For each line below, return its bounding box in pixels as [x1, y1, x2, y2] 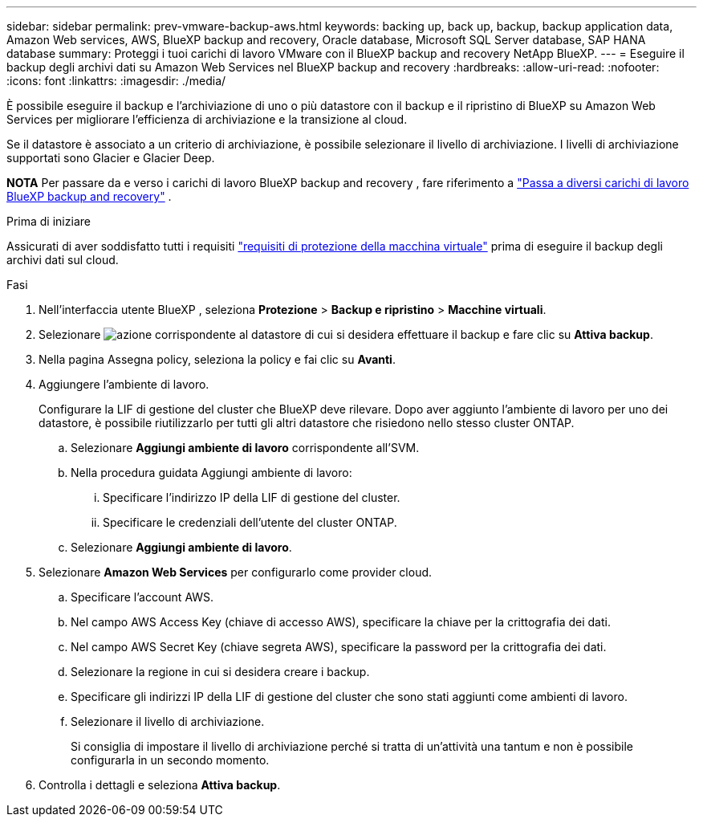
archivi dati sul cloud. [6, 253, 119, 267]
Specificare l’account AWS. [71, 590, 214, 604]
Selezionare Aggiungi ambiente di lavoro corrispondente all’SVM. [71, 441, 420, 454]
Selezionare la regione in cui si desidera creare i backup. [71, 665, 370, 678]
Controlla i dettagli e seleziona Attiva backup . [39, 778, 281, 792]
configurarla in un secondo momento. [71, 753, 270, 767]
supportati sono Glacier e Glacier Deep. [6, 151, 215, 165]
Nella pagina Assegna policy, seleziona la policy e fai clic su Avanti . [39, 352, 396, 366]
